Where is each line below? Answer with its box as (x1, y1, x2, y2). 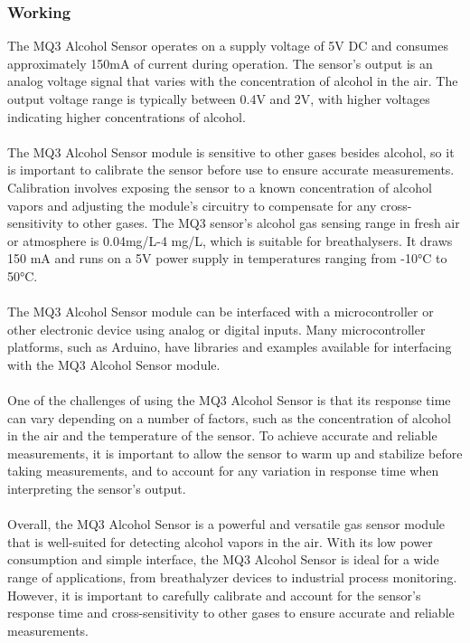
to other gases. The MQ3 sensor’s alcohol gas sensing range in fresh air (67, 213, 460, 232)
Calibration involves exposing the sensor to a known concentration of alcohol (7, 177, 432, 196)
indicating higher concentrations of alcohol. (7, 107, 246, 126)
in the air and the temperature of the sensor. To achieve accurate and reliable (7, 426, 437, 445)
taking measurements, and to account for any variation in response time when (7, 461, 439, 480)
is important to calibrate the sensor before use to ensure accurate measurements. (7, 160, 455, 179)
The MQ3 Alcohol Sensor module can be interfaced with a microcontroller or (7, 302, 434, 321)
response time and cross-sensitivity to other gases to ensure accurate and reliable (7, 603, 455, 622)
